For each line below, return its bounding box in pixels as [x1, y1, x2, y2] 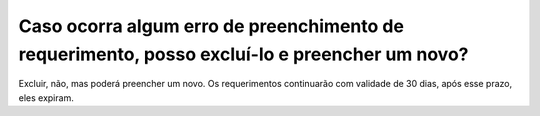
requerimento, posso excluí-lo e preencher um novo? [18, 43, 469, 65]
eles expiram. [18, 91, 74, 104]
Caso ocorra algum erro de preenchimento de [18, 15, 405, 37]
